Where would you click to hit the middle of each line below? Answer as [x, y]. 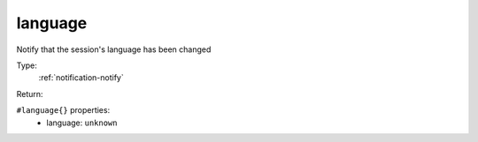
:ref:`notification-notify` [81, 78]
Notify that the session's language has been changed [114, 49]
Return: [30, 93]
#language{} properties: [63, 110]
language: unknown [82, 123]
